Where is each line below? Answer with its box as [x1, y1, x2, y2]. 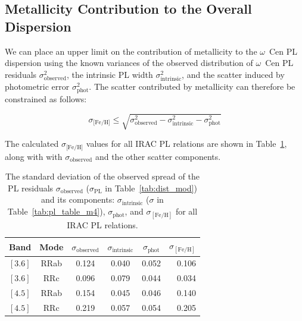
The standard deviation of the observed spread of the [5, 170, 200, 182]
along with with [5, 150, 63, 162]
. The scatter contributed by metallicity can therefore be [89, 80, 295, 92]
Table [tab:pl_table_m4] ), [7, 205, 105, 218]
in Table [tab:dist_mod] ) [105, 181, 197, 194]
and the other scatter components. [95, 150, 221, 162]
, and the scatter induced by [182, 68, 285, 80]
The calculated [5, 137, 59, 150]
